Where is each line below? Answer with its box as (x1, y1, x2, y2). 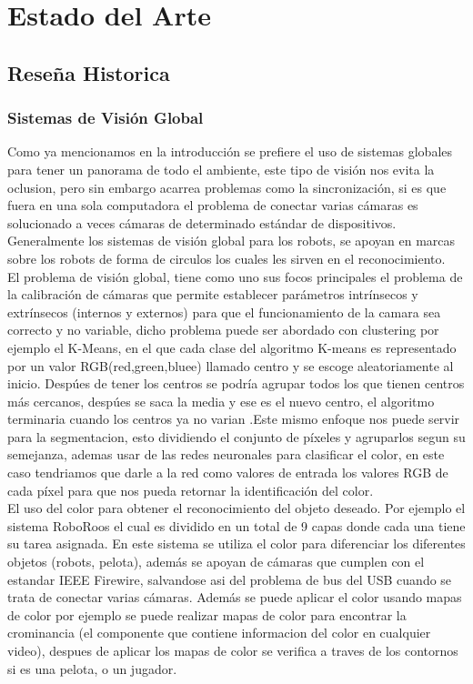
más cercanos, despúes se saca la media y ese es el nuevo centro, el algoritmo (7, 391, 435, 410)
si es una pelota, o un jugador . (7, 659, 177, 678)
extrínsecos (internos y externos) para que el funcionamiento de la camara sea (7, 302, 441, 321)
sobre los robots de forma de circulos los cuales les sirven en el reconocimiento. (7, 248, 446, 267)
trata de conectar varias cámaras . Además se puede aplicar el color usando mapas (7, 588, 462, 607)
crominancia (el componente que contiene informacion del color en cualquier (7, 623, 431, 642)
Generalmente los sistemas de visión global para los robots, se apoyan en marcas (7, 231, 456, 250)
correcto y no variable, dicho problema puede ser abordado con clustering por (7, 320, 439, 339)
